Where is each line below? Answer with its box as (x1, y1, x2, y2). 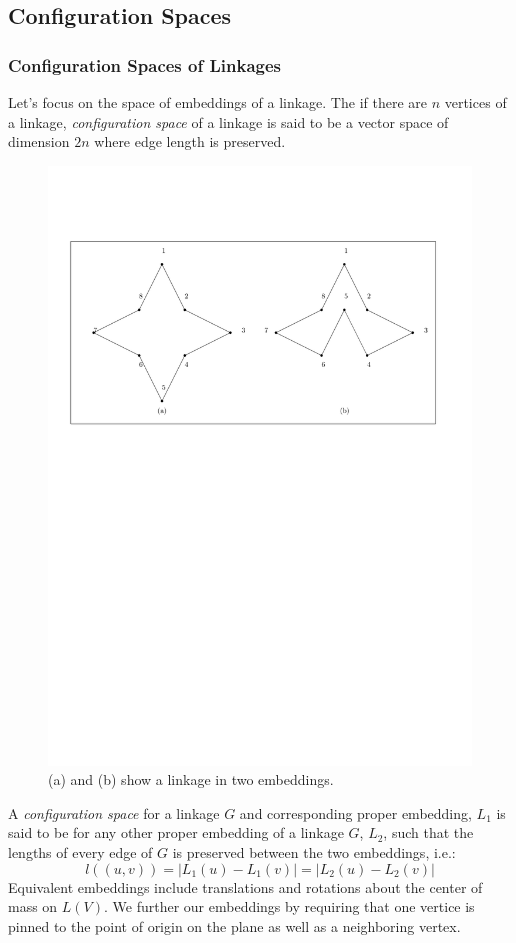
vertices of (444, 92, 507, 112)
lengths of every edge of (8, 842, 153, 863)
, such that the (383, 822, 474, 843)
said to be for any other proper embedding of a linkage (8, 822, 344, 843)
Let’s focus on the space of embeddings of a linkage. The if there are (8, 92, 427, 112)
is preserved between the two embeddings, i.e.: (172, 842, 456, 863)
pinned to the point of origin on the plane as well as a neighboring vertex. (8, 915, 461, 936)
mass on (8, 896, 58, 917)
